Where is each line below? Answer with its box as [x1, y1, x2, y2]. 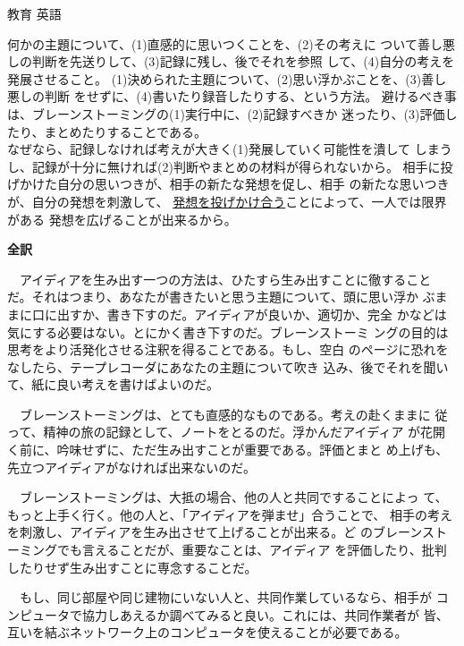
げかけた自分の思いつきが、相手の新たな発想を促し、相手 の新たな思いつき [7, 174, 450, 193]
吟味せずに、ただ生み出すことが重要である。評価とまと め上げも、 [56, 440, 449, 459]
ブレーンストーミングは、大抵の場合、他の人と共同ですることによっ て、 [19, 488, 448, 506]
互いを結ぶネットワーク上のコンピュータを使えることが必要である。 [7, 623, 408, 642]
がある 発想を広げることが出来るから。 [7, 209, 237, 228]
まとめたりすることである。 [44, 122, 207, 140]
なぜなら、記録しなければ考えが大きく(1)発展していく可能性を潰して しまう [7, 140, 452, 158]
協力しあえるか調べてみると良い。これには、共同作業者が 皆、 [81, 605, 449, 624]
